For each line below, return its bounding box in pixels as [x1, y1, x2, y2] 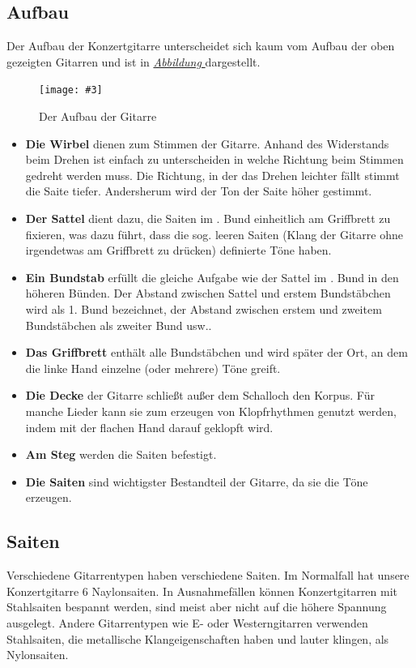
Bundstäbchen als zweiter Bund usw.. [25, 316, 212, 333]
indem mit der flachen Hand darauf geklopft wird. [25, 418, 274, 435]
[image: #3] [39, 84, 103, 96]
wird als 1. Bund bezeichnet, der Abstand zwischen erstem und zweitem [25, 300, 382, 317]
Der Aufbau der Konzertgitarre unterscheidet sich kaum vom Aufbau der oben [6, 37, 395, 54]
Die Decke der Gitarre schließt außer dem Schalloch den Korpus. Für [25, 387, 375, 404]
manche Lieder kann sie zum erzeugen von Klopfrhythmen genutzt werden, [25, 402, 397, 419]
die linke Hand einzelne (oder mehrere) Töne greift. [25, 359, 281, 376]
